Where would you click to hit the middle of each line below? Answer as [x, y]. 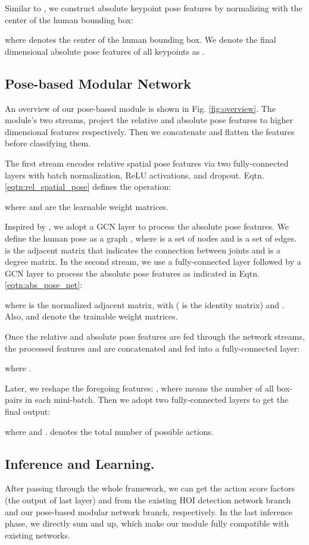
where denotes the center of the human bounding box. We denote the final [141, 40]
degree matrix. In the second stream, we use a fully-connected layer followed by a [153, 261]
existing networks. [38, 535]
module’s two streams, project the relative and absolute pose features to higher [149, 120]
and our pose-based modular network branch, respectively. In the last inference [149, 511]
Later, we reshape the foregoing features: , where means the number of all [139, 388]
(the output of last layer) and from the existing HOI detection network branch [148, 500]
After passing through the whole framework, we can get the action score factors [150, 488]
